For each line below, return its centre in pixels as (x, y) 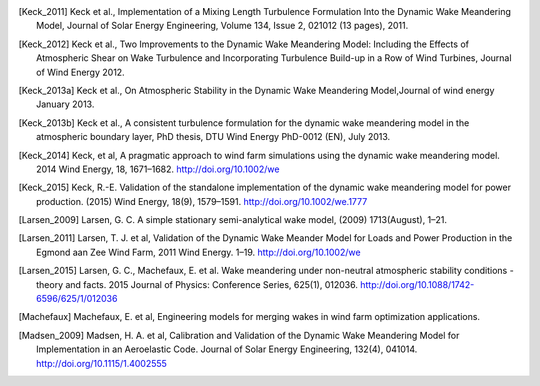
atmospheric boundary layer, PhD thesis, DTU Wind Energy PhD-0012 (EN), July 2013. (213, 137)
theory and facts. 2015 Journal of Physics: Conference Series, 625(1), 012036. (197, 284)
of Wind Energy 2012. (80, 72)
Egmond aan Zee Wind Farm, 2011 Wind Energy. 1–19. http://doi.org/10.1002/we (198, 252)
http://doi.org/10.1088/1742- (417, 284)
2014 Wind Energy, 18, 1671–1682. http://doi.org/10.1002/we (158, 169)
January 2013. (65, 104)
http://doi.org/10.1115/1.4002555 (101, 363)
